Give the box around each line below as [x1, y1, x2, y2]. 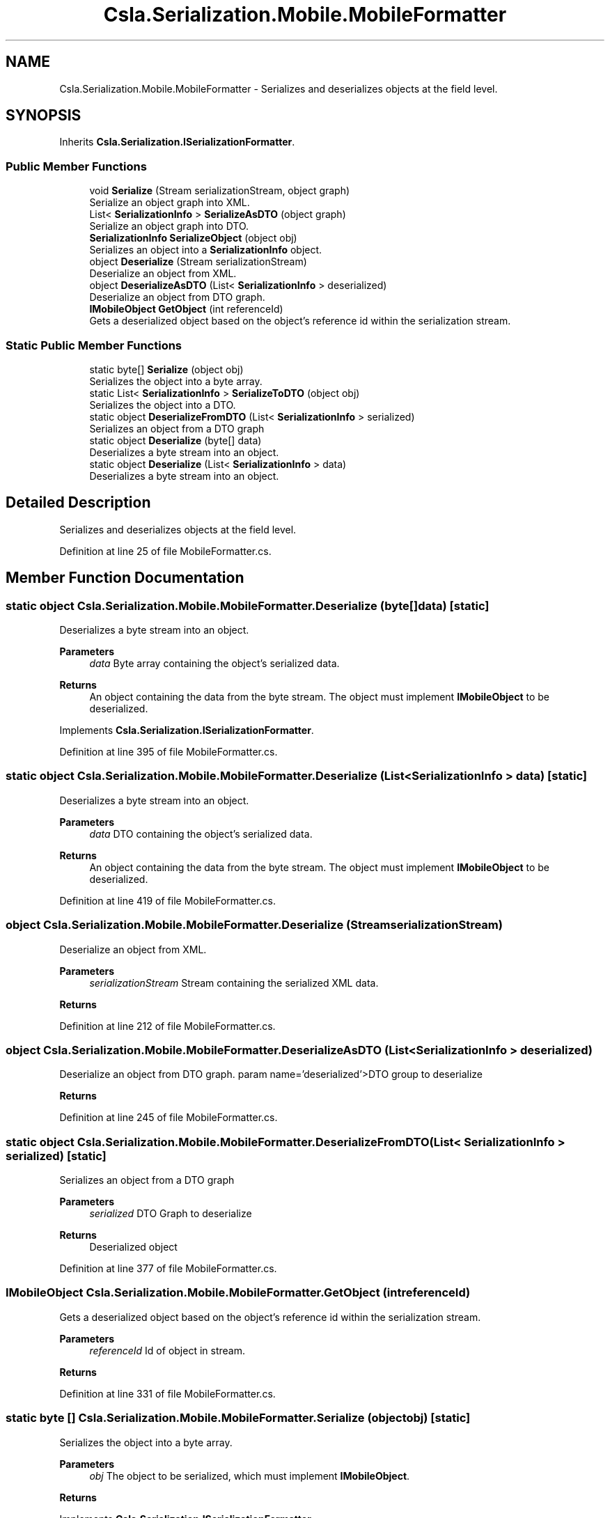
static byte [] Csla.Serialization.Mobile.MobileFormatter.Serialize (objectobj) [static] [6, 1411, 471, 1425]
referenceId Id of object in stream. [89, 1344, 245, 1356]
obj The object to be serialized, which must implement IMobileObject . [89, 1469, 410, 1482]
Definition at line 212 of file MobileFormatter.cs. [59, 1019, 276, 1032]
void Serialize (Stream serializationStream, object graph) [89, 185, 350, 197]
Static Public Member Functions [6, 338, 182, 352]
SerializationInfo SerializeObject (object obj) [89, 232, 297, 244]
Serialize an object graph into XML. [89, 196, 250, 209]
